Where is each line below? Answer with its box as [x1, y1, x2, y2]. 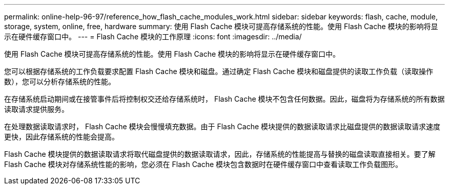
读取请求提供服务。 [4, 105, 69, 113]
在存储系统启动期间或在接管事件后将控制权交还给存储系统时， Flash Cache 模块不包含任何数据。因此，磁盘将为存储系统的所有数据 [4, 94, 445, 103]
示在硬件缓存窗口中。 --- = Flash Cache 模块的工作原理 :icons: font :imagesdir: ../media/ [4, 32, 302, 41]
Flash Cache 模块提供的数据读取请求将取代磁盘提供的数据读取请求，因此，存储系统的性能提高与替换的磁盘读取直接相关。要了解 [4, 150, 436, 158]
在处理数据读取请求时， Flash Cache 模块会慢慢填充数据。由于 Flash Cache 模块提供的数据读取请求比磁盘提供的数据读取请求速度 [4, 122, 441, 131]
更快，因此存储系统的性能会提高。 [4, 132, 119, 141]
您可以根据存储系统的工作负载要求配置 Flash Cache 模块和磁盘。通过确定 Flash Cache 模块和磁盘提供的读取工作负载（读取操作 [4, 67, 434, 76]
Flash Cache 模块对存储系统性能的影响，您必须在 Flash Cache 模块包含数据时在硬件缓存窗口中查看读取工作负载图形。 [4, 160, 403, 169]
